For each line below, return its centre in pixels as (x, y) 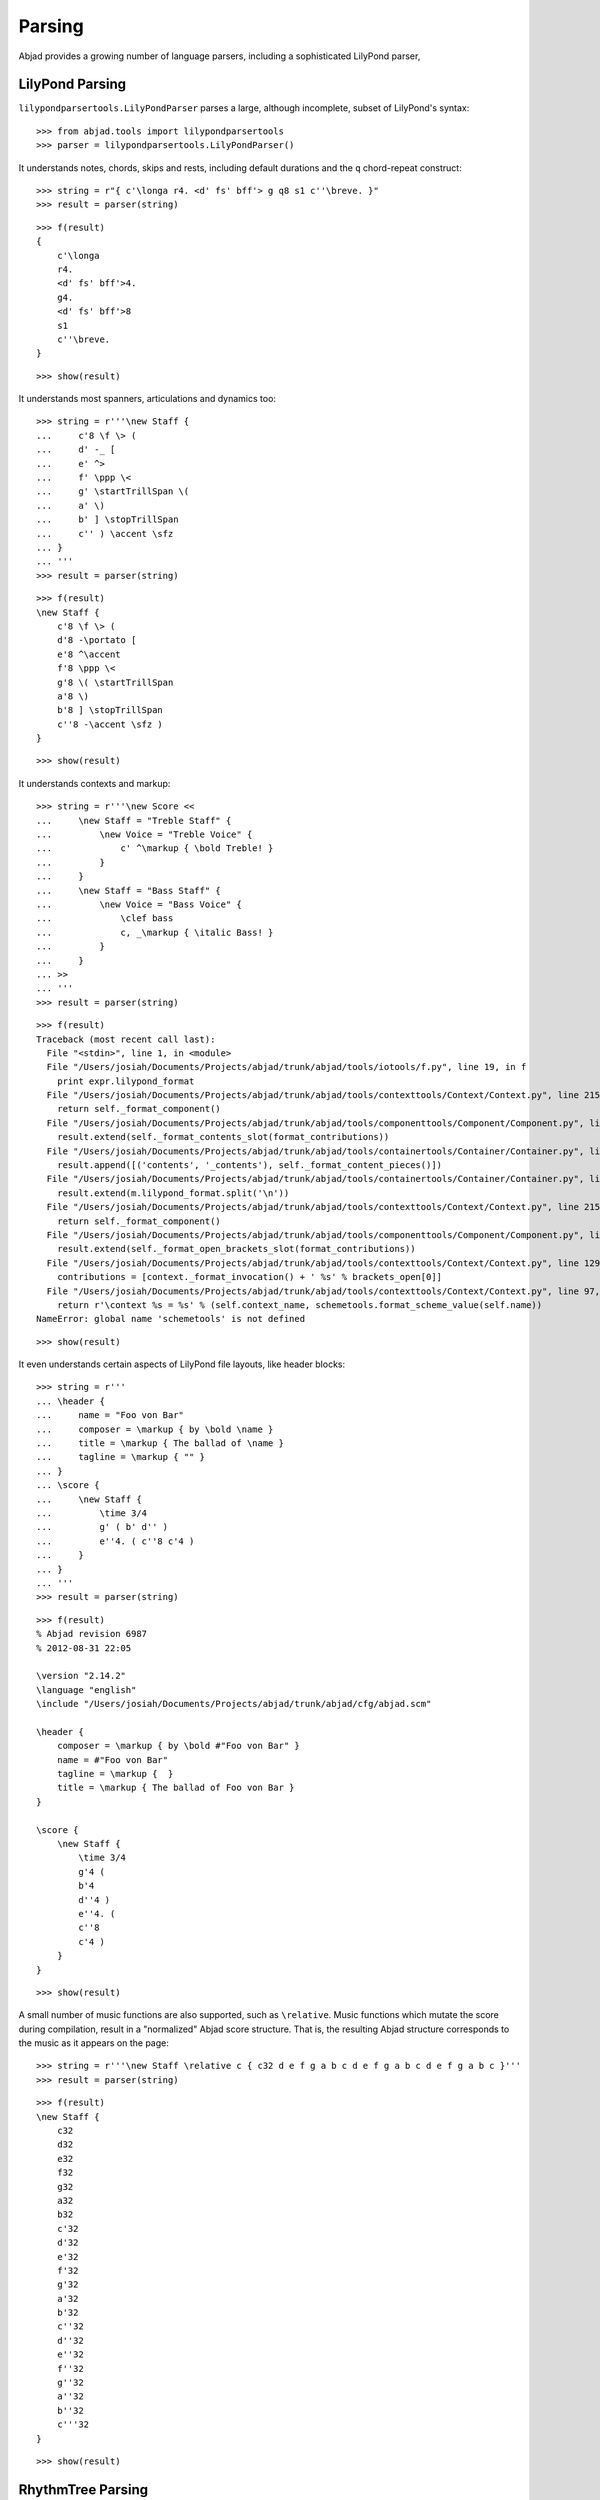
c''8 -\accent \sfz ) (110, 724)
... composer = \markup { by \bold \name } (155, 1429)
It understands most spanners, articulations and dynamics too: (147, 399)
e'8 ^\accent (88, 654)
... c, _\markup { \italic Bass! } (155, 932)
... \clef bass (105, 918)
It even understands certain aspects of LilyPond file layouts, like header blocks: (182, 1364)
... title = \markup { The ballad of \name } (160, 1443)
